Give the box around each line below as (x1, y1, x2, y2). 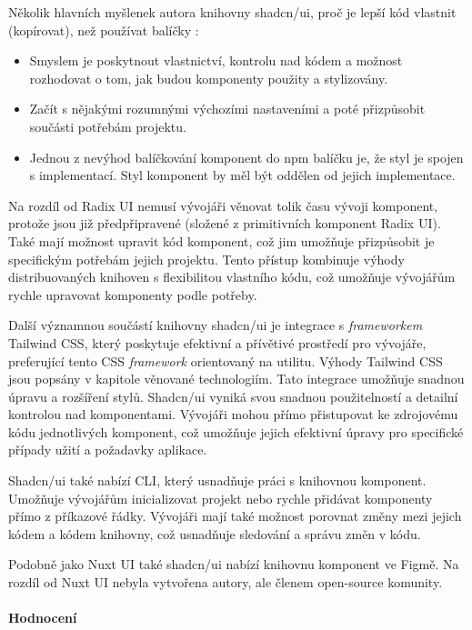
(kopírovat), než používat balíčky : (8, 20, 199, 39)
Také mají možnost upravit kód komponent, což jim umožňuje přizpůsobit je (8, 231, 435, 250)
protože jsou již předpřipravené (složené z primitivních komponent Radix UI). (8, 214, 441, 233)
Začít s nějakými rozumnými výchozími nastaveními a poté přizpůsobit (29, 99, 426, 118)
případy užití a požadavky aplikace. (8, 440, 207, 459)
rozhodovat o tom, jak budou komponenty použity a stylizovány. (29, 68, 388, 87)
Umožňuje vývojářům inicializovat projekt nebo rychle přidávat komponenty (8, 488, 433, 507)
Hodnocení (8, 608, 77, 627)
